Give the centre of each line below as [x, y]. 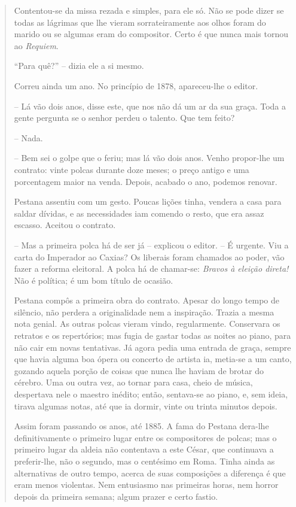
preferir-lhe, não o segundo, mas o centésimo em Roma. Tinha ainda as [144, 461]
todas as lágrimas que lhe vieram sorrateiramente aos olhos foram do [140, 22]
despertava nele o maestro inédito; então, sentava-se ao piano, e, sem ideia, [151, 394]
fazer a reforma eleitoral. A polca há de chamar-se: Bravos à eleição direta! [151, 268]
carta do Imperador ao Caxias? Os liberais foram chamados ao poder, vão [149, 256]
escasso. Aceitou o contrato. [65, 225]
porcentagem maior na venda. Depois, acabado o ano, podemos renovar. [146, 181]
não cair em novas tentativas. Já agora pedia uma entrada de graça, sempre [152, 347]
